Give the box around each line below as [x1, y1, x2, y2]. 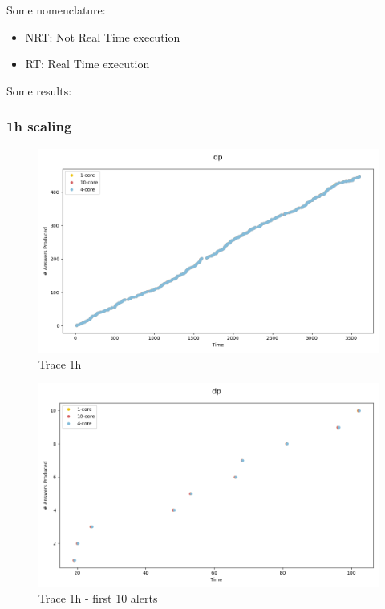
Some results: [6, 82, 72, 99]
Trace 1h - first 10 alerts [38, 590, 158, 607]
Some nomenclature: [6, 2, 106, 18]
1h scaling [6, 116, 72, 136]
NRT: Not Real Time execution [25, 28, 180, 45]
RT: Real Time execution [25, 55, 150, 72]
